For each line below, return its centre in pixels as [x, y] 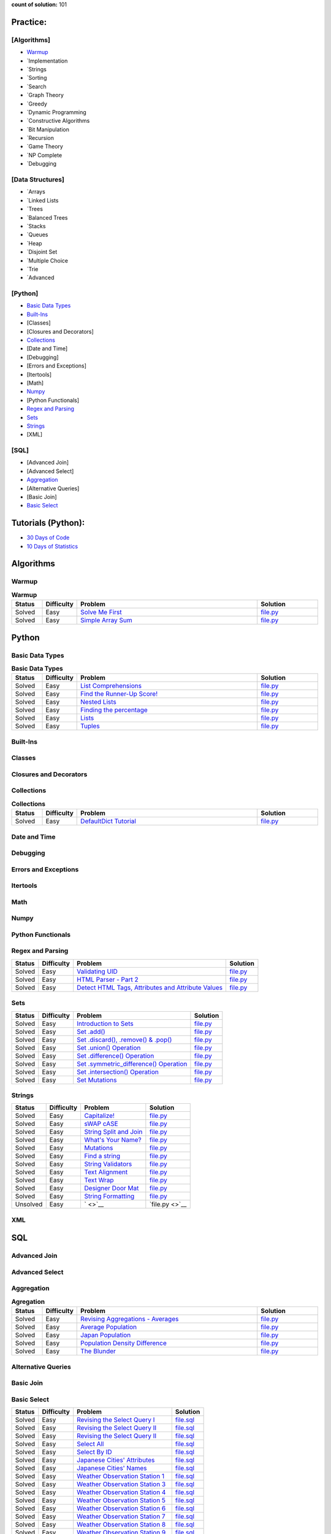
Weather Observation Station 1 [121, 1476]
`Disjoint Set [42, 252]
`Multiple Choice [48, 260]
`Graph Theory [45, 95]
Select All [90, 1444]
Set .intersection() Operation [118, 1072]
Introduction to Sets [105, 1023]
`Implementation [47, 61]
